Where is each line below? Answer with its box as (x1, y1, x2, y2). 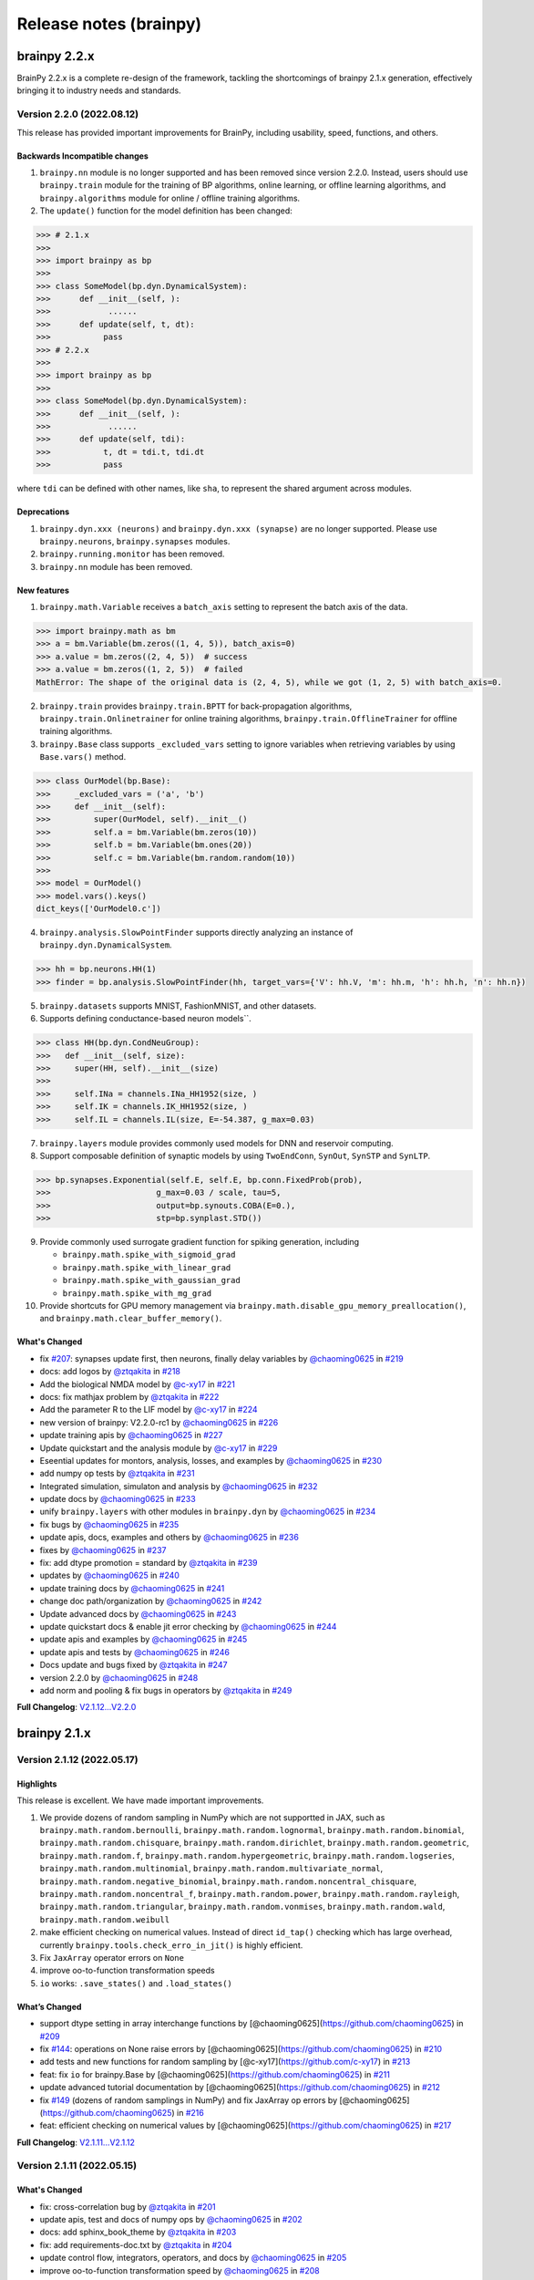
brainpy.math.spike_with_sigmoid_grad (62, 1249, 236, 1260)
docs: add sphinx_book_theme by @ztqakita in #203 (39, 2226, 237, 2238)
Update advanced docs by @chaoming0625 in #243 (39, 1608, 237, 1619)
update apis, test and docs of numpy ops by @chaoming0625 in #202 (39, 2214, 303, 2225)
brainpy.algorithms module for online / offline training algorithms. (39, 192, 301, 203)
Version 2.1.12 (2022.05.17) (16, 1754, 139, 1767)
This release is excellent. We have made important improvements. (16, 1795, 264, 1806)
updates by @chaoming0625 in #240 (39, 1570, 180, 1581)
